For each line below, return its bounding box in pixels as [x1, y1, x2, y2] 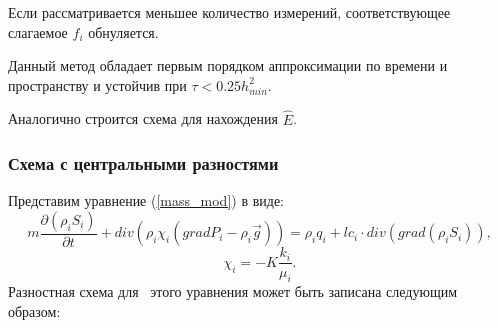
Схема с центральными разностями [8, 151, 279, 176]
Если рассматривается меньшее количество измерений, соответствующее [8, 2, 451, 22]
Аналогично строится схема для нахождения [8, 108, 278, 129]
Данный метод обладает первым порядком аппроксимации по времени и [8, 55, 448, 76]
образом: [8, 300, 61, 321]
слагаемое [8, 21, 68, 42]
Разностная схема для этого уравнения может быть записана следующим [8, 281, 458, 302]
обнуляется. [88, 21, 159, 42]
